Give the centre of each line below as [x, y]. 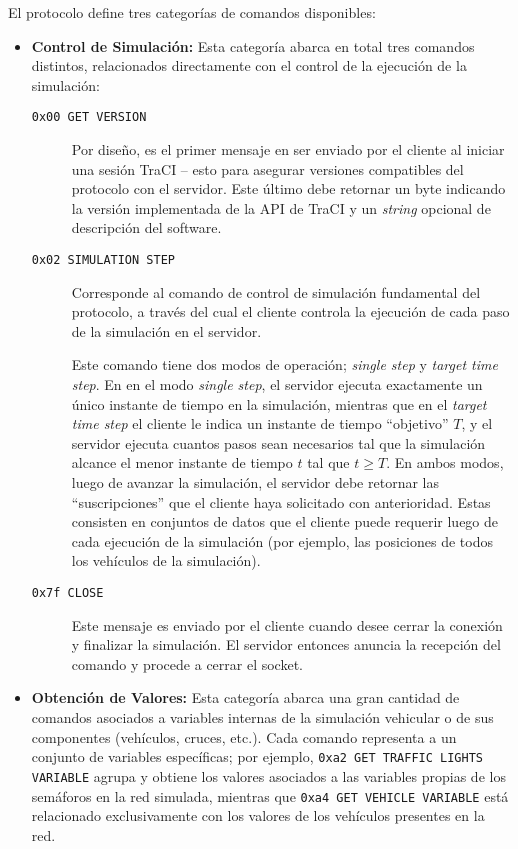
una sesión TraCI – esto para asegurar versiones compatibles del [267, 168]
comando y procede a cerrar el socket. [187, 663]
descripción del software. [146, 227]
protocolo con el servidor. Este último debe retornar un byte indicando [288, 188]
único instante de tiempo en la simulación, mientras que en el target [279, 403]
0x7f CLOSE [67, 592]
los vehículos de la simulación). [166, 560]
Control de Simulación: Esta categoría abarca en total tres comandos [253, 45]
